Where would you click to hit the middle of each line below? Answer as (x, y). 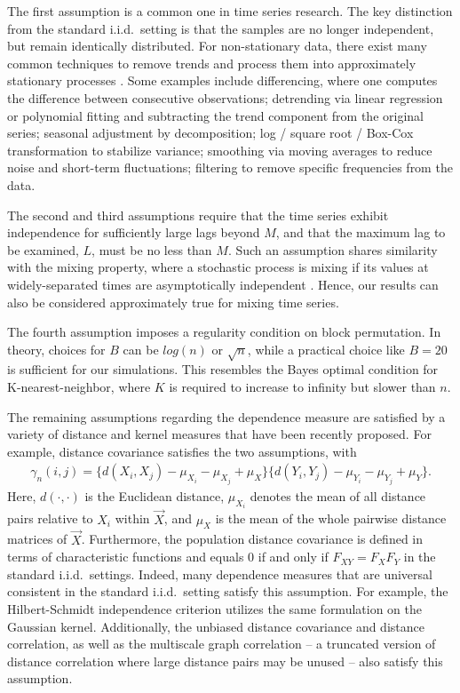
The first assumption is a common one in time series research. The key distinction (230, 11)
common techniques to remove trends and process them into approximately (212, 63)
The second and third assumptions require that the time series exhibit (198, 215)
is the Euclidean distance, (155, 495)
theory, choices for (56, 349)
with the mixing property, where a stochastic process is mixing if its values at (218, 267)
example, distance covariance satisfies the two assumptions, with (182, 451)
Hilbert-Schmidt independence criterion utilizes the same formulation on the (215, 608)
